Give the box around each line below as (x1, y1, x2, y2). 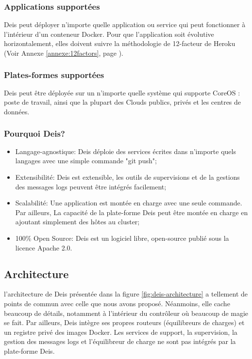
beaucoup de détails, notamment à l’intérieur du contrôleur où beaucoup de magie (4, 308, 249, 318)
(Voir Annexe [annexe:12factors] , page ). (4, 48, 123, 58)
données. (4, 107, 30, 116)
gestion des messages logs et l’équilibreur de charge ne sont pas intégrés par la (4, 336, 236, 346)
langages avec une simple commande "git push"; (15, 156, 157, 166)
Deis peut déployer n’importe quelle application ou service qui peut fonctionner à (4, 19, 246, 30)
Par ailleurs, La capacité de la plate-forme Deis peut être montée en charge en (15, 207, 248, 217)
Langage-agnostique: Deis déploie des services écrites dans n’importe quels (15, 146, 236, 156)
